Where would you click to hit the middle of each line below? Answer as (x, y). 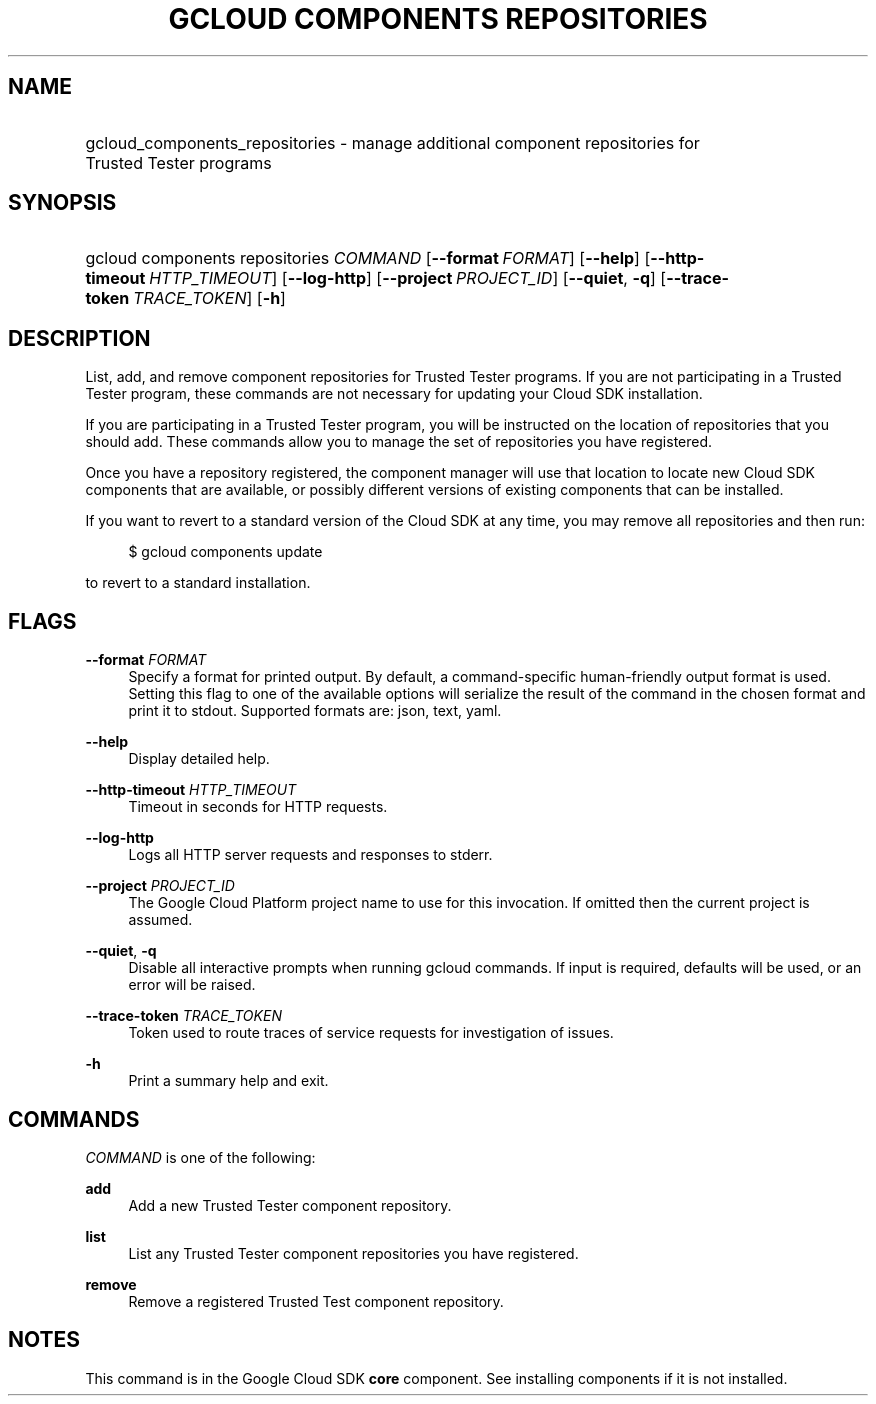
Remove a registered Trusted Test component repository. (316, 1301)
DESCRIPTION (79, 338)
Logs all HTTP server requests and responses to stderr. (310, 855)
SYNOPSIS (62, 203)
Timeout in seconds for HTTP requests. (258, 807)
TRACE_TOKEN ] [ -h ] (209, 298)
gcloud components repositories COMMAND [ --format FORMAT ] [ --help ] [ (368, 258)
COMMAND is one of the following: (200, 1157)
